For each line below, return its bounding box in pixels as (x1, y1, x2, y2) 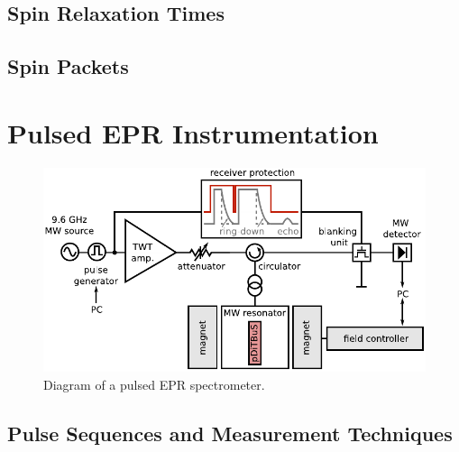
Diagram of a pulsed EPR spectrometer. (43, 374, 265, 393)
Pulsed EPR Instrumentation (7, 114, 379, 151)
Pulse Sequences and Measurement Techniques (7, 419, 453, 447)
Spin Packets (7, 52, 129, 80)
